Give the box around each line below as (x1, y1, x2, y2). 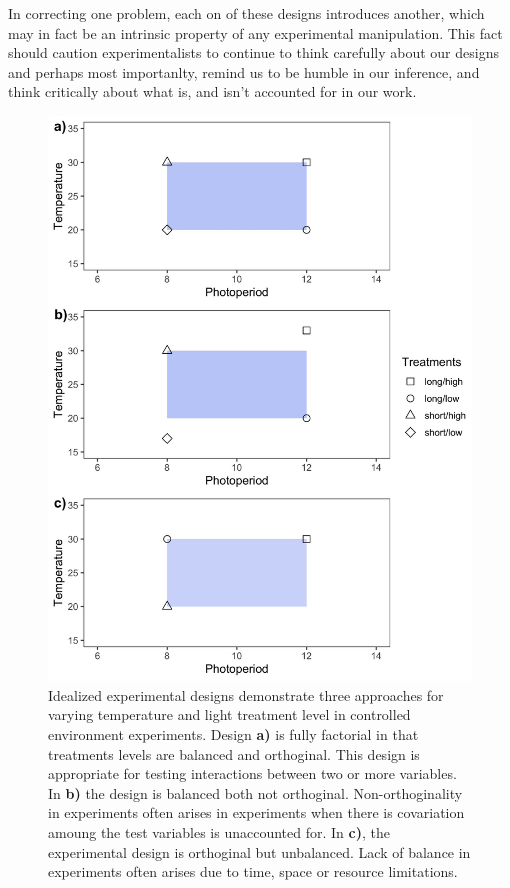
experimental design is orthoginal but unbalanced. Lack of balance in (48, 841, 471, 862)
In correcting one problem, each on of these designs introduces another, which (8, 3, 485, 23)
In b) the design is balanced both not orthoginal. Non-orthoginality (48, 782, 463, 803)
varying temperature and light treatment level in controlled (48, 704, 411, 725)
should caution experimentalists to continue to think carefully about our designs (8, 42, 499, 63)
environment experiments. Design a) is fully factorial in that (48, 724, 419, 745)
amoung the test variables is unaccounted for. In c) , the (48, 822, 390, 843)
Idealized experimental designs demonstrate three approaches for (48, 684, 444, 705)
